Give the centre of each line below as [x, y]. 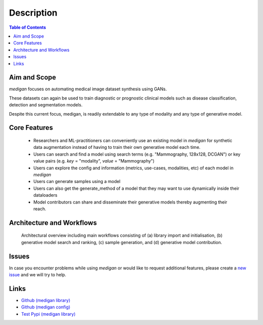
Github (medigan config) [46, 307]
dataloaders [46, 195]
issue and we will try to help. [38, 274]
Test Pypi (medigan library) [48, 314]
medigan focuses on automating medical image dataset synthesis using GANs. [88, 89]
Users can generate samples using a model [77, 182]
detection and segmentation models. [46, 105]
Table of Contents [28, 27]
